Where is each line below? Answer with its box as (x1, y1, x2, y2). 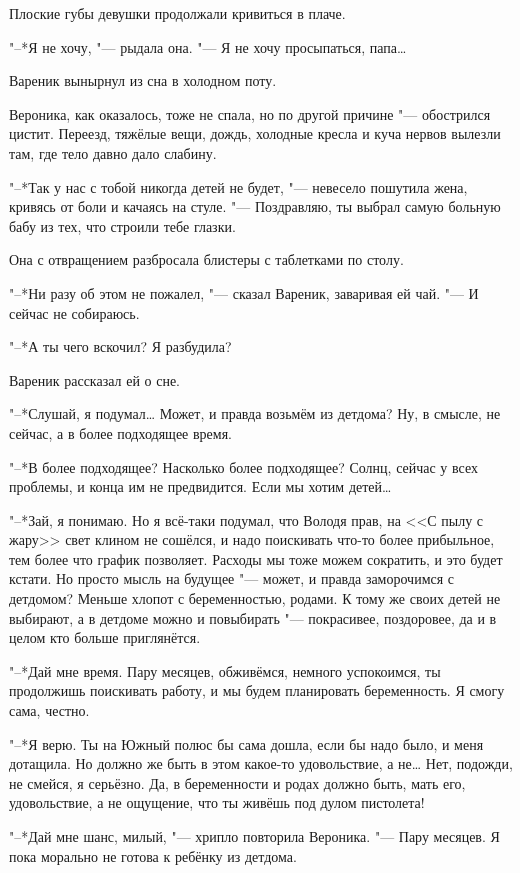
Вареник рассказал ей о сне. (9, 369, 181, 390)
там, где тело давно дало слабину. (9, 142, 217, 163)
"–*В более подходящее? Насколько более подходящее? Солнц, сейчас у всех (9, 456, 478, 477)
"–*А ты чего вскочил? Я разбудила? (9, 336, 232, 357)
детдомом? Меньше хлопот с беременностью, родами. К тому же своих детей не (9, 588, 501, 609)
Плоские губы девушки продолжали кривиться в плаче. (9, 3, 346, 23)
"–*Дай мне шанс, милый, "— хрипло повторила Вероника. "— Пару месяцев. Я (9, 826, 500, 846)
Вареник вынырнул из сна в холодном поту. (9, 70, 277, 91)
